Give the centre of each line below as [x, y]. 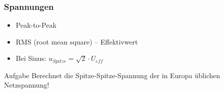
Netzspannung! [27, 85]
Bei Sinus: [31, 58]
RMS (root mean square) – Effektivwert [77, 41]
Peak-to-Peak [36, 25]
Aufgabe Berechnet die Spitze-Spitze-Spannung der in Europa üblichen [112, 75]
